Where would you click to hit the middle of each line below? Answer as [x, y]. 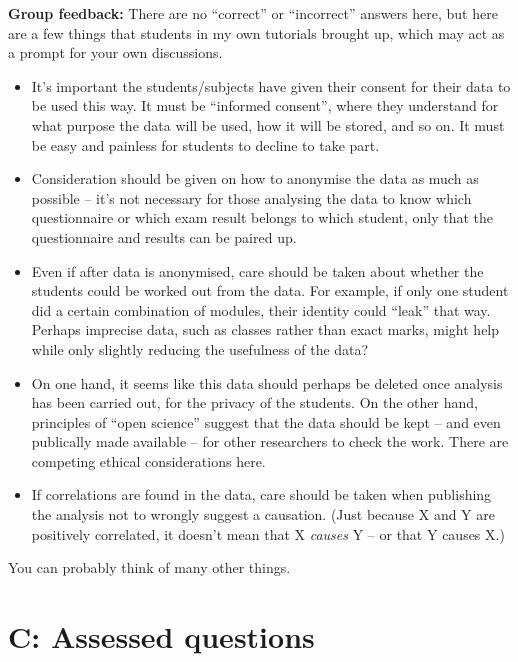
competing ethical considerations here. [148, 460]
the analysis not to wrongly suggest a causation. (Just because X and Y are [263, 514]
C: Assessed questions [161, 636]
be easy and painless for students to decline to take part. [205, 144]
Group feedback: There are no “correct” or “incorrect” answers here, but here [253, 13]
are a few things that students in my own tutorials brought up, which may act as [256, 32]
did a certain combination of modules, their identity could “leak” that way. [261, 309]
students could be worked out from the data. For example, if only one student [270, 290]
